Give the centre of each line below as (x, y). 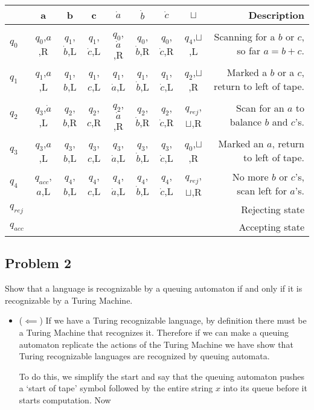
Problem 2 (38, 263)
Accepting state (271, 227)
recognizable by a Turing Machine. (69, 300)
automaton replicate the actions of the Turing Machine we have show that (156, 344)
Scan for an (260, 108)
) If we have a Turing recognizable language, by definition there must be (173, 320)
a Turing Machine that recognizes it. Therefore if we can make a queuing (154, 332)
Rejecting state (273, 209)
